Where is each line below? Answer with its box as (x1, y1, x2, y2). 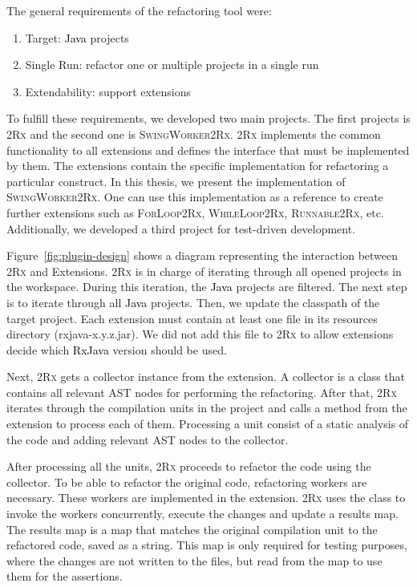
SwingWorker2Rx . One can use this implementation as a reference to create (6, 188, 383, 205)
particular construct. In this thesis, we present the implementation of (6, 172, 346, 189)
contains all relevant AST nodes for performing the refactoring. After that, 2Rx (6, 383, 397, 400)
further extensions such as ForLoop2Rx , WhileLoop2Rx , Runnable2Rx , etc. (6, 204, 384, 221)
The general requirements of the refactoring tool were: (6, 2, 272, 18)
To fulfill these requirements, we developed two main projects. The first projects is (6, 110, 411, 127)
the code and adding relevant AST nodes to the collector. (6, 431, 289, 447)
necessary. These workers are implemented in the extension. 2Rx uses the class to (6, 489, 406, 506)
